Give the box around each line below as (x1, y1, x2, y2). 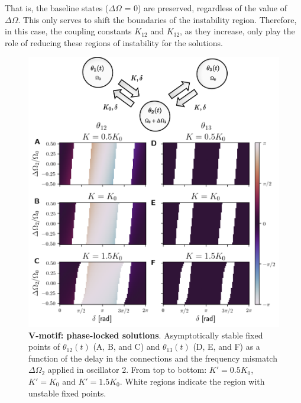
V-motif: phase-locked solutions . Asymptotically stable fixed (28, 328, 263, 341)
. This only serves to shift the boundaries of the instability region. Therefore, (18, 13, 297, 25)
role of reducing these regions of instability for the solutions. (5, 36, 223, 49)
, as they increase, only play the (180, 25, 295, 37)
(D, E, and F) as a (193, 340, 260, 353)
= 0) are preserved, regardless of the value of (124, 2, 287, 14)
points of (28, 340, 60, 353)
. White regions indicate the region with (119, 375, 265, 387)
